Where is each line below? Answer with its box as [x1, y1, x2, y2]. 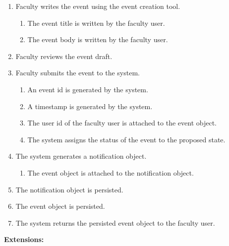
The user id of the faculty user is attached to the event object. [27, 118, 217, 128]
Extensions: [4, 234, 44, 245]
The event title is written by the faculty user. [27, 17, 165, 28]
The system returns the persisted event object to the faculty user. [15, 217, 215, 228]
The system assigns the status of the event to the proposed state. [27, 134, 226, 144]
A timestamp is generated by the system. [27, 101, 153, 111]
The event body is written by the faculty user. [27, 34, 168, 45]
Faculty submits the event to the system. [15, 67, 140, 78]
